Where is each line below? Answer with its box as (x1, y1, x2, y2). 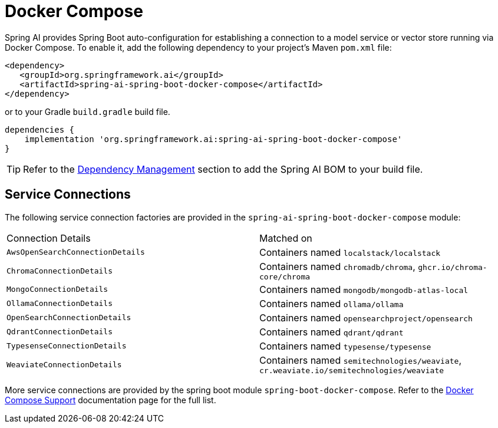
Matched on (259, 232, 312, 244)
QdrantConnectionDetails (6, 327, 113, 337)
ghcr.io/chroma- (418, 262, 487, 272)
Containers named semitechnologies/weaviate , (259, 354, 462, 366)
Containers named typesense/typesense (259, 340, 431, 352)
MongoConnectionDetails (6, 285, 108, 294)
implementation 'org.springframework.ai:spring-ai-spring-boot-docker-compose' (24, 134, 403, 144)
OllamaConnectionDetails (6, 299, 113, 308)
